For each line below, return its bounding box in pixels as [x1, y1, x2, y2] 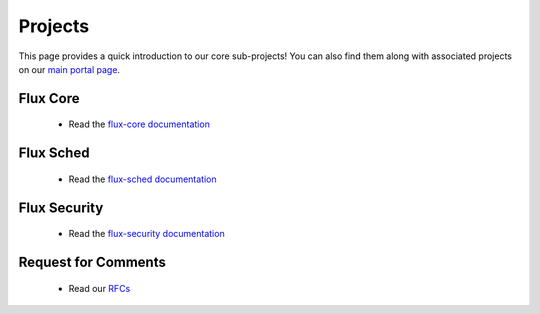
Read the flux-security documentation [68, 228, 225, 240]
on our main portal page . [18, 63, 120, 75]
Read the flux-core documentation [68, 118, 210, 130]
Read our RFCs [68, 282, 131, 294]
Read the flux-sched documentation [68, 173, 217, 185]
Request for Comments [18, 253, 167, 270]
